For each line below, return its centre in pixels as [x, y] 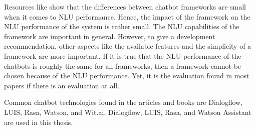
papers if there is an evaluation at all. [62, 85]
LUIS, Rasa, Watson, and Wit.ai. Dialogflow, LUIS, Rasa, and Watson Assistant [128, 112]
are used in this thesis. [39, 122]
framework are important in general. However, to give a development [110, 36]
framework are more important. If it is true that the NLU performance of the [123, 55]
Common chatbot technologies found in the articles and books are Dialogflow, [123, 102]
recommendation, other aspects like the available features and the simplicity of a [128, 46]
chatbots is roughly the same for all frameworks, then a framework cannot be [123, 66]
